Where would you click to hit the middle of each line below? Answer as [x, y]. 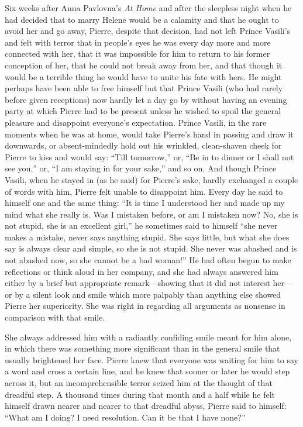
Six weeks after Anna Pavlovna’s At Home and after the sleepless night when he [148, 8]
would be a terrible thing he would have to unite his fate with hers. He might [143, 76]
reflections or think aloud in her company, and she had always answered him [142, 271]
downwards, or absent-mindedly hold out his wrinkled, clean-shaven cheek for [143, 145]
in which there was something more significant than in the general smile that [142, 348]
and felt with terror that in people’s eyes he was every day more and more [138, 42]
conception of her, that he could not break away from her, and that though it [144, 65]
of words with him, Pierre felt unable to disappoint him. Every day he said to [144, 191]
